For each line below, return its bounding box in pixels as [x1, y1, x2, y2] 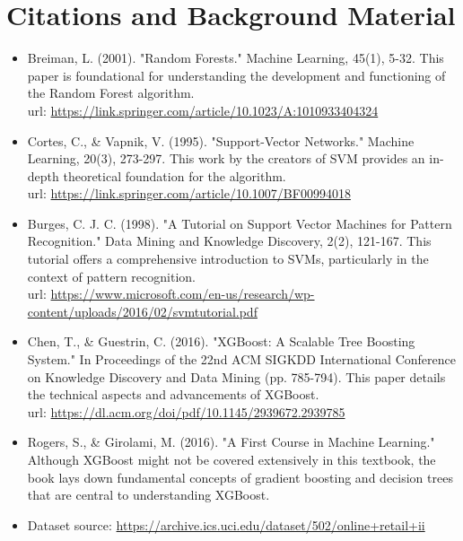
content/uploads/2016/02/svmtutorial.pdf [27, 301, 258, 320]
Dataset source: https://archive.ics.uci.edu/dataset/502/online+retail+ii [27, 515, 425, 534]
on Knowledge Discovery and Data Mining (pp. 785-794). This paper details [27, 367, 446, 386]
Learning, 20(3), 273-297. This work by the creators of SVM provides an [27, 149, 425, 168]
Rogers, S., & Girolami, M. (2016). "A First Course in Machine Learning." [27, 432, 435, 451]
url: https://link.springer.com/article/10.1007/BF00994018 [27, 184, 351, 203]
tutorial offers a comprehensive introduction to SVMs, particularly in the [27, 249, 429, 268]
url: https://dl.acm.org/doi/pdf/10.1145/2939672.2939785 [27, 402, 345, 421]
